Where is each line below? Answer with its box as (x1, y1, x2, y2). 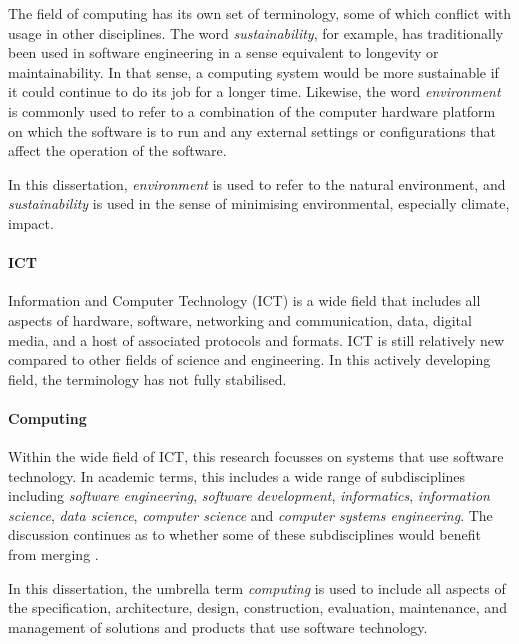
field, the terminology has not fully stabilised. (8, 368, 287, 389)
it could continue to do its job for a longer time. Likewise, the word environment (8, 81, 501, 102)
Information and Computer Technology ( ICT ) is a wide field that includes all (8, 290, 481, 311)
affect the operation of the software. (8, 140, 227, 161)
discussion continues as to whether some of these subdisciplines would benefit (8, 524, 481, 545)
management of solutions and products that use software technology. (8, 616, 428, 637)
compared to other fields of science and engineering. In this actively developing (8, 349, 491, 370)
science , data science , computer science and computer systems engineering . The (8, 504, 493, 525)
